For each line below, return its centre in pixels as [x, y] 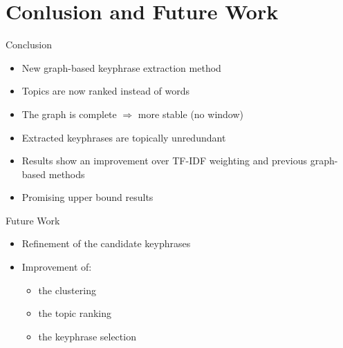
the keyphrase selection [87, 336]
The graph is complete [69, 114]
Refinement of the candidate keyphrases [106, 243]
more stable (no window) [191, 114]
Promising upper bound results [87, 197]
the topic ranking [75, 313]
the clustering [67, 290]
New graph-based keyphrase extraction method [121, 67]
